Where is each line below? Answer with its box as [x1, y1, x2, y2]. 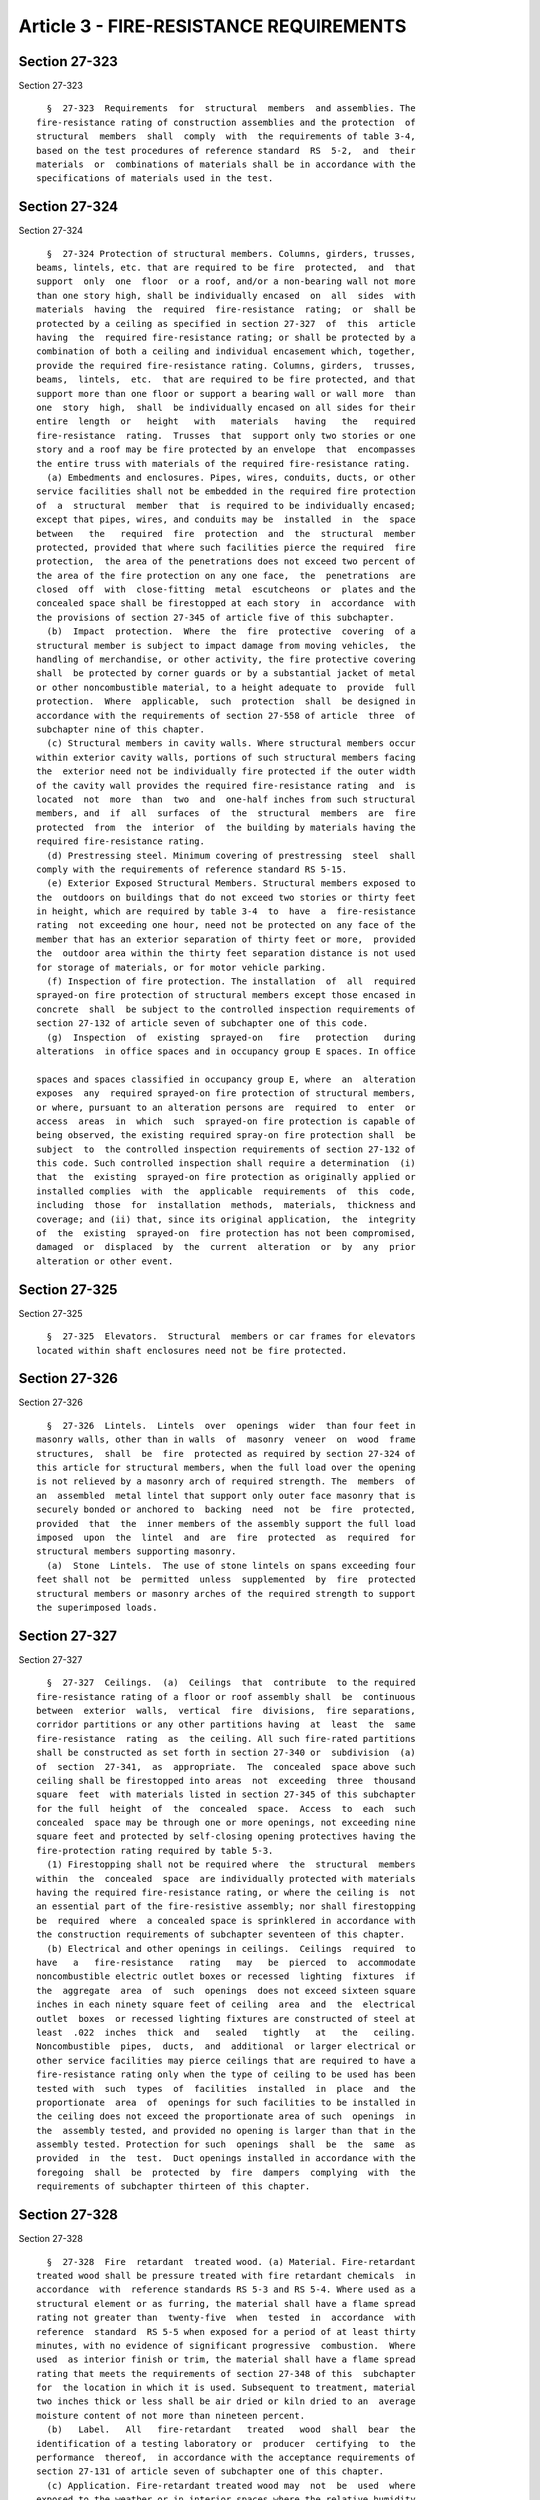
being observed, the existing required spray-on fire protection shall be [36, 1130, 416, 1141]
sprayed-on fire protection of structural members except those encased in [36, 990, 416, 1001]
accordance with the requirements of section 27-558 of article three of [36, 710, 416, 721]
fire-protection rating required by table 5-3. [36, 1845, 274, 1856]
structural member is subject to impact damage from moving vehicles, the [36, 640, 416, 651]
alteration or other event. [36, 1255, 174, 1267]
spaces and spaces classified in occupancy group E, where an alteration [36, 1073, 416, 1085]
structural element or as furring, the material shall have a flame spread [36, 2298, 416, 2309]
